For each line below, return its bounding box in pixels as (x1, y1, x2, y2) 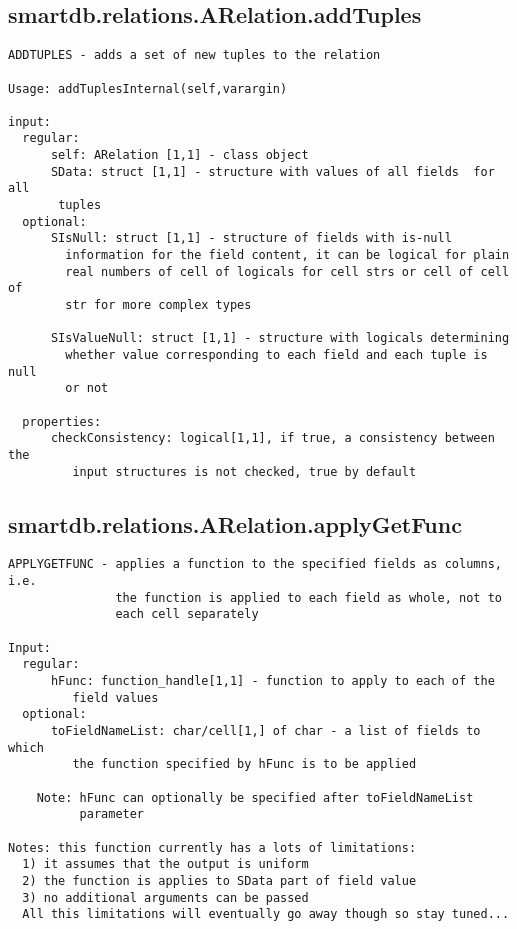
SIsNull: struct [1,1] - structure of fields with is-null (50, 231, 452, 246)
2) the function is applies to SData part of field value (22, 873, 417, 888)
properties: (22, 414, 102, 429)
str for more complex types (65, 298, 252, 313)
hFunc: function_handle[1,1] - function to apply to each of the (50, 674, 495, 689)
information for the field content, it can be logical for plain (65, 248, 510, 263)
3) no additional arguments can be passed (22, 890, 309, 905)
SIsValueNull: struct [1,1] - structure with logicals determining (50, 331, 510, 346)
